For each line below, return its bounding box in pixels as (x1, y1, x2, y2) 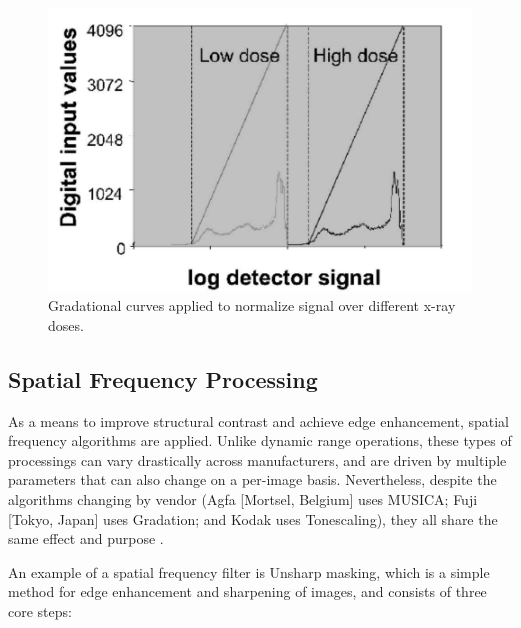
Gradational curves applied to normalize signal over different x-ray (48, 295, 456, 316)
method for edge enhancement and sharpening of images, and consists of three (8, 581, 487, 602)
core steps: (8, 600, 72, 621)
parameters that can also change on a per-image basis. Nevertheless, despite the (8, 469, 497, 490)
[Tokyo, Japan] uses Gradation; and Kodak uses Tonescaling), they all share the (8, 508, 498, 529)
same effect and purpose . (8, 528, 164, 549)
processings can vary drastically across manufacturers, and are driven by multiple (8, 449, 507, 470)
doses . (48, 314, 84, 335)
